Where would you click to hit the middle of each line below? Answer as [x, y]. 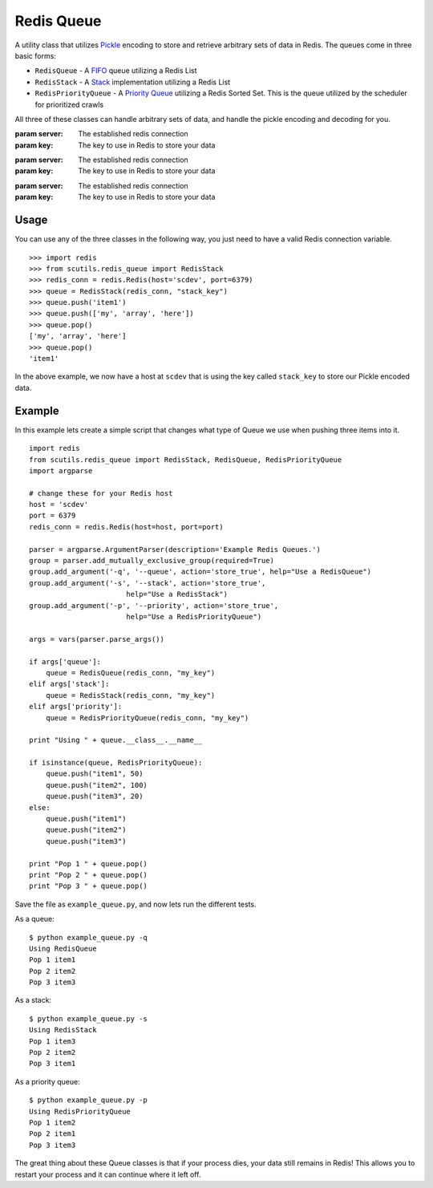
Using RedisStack [63, 1030]
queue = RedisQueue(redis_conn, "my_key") [130, 673]
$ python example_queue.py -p [89, 1100]
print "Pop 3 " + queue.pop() [89, 886]
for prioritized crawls [69, 104]
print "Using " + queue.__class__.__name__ [116, 740]
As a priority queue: [47, 1081]
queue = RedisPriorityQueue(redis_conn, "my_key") [147, 718]
